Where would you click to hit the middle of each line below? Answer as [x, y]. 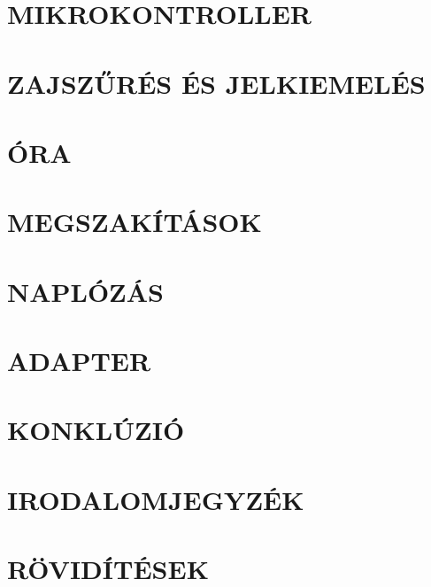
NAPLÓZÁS [86, 291]
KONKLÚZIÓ [96, 430]
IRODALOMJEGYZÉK [156, 499]
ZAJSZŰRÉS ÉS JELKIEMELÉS [216, 83]
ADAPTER [79, 361]
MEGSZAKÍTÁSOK [135, 222]
